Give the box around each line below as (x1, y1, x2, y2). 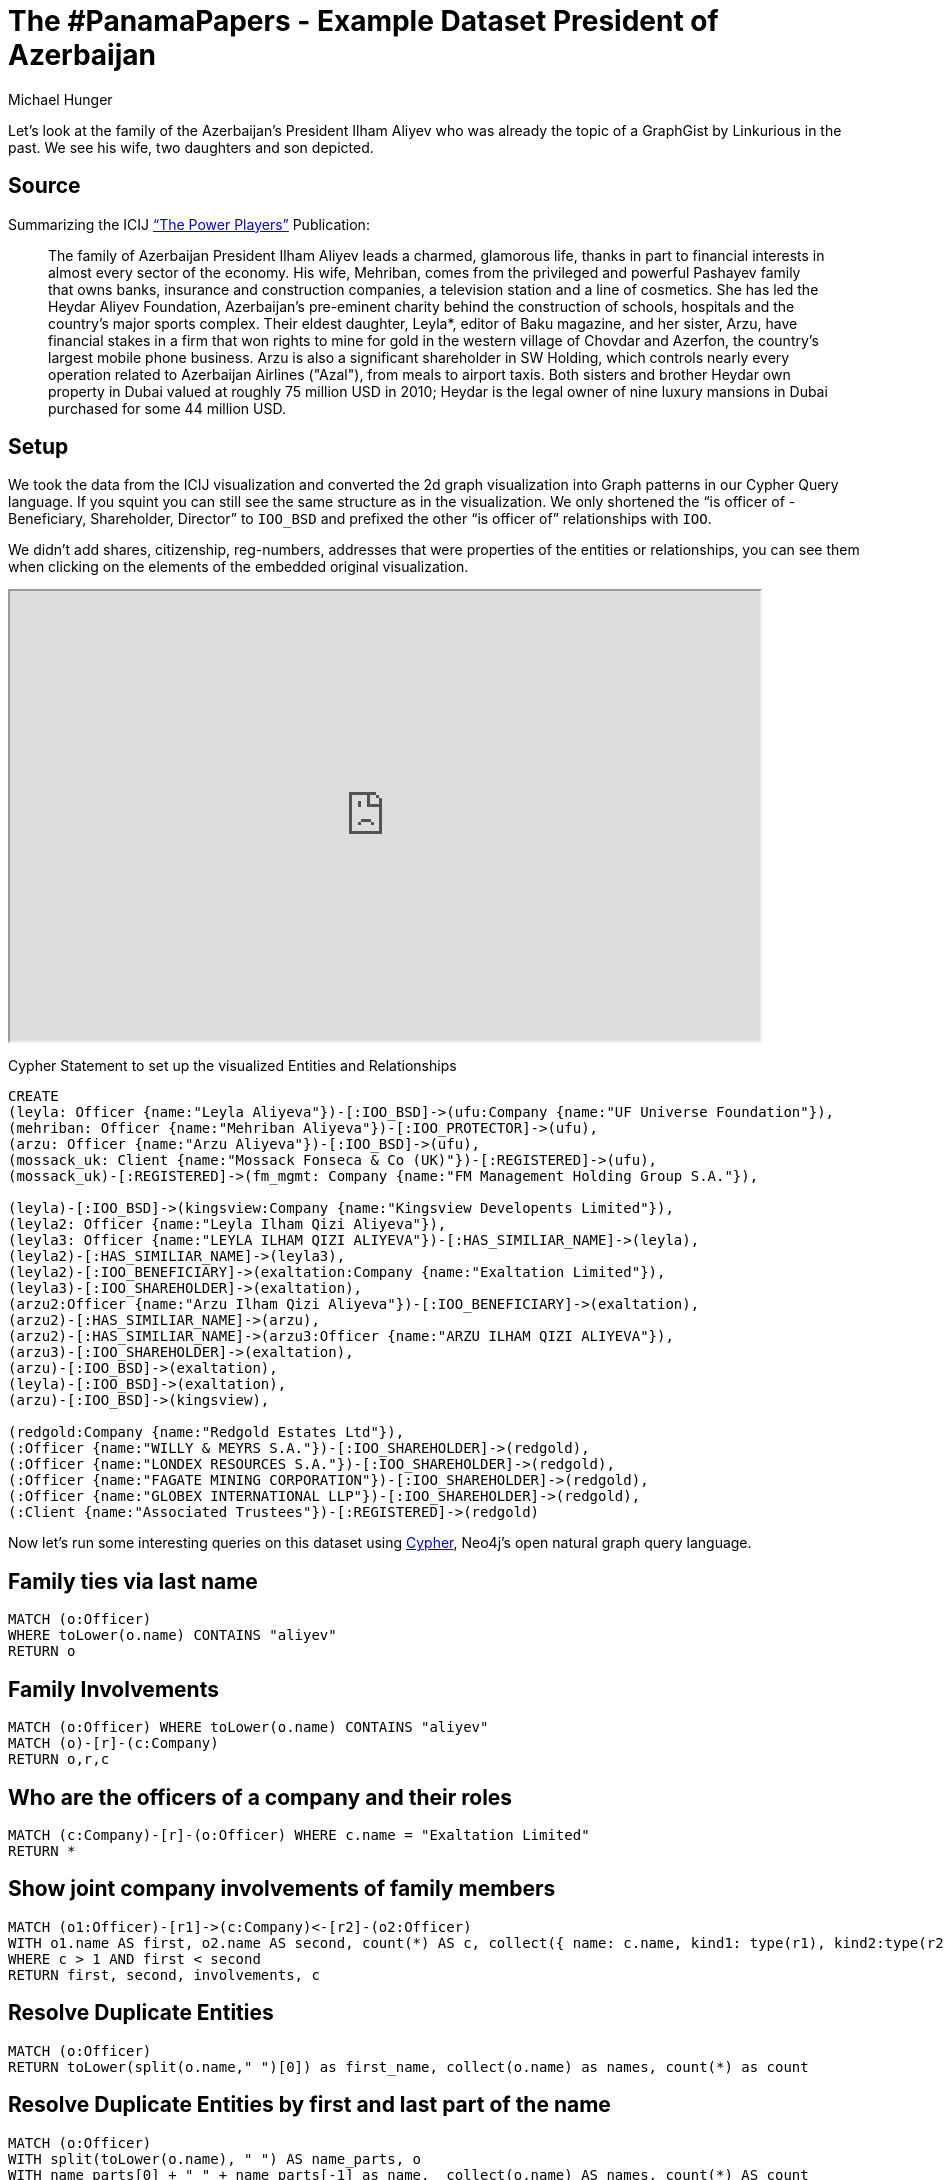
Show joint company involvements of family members (8, 1876, 556, 1902)
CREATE (8, 1088, 59, 1105)
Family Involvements (8, 1676, 219, 1702)
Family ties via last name (8, 1568, 258, 1594)
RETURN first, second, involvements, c (8, 1966, 320, 1983)
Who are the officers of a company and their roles (8, 1784, 513, 1810)
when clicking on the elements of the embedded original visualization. (8, 558, 469, 576)
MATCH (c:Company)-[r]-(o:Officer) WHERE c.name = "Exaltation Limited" (8, 1826, 590, 1843)
